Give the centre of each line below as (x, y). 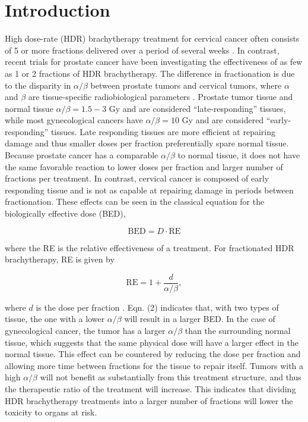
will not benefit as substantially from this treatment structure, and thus (171, 377)
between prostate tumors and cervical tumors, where (186, 85)
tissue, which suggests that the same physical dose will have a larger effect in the (152, 342)
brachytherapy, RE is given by (60, 259)
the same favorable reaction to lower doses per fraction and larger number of (144, 166)
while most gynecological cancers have (74, 120)
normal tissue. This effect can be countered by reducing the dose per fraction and (153, 354)
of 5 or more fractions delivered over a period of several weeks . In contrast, (142, 50)
